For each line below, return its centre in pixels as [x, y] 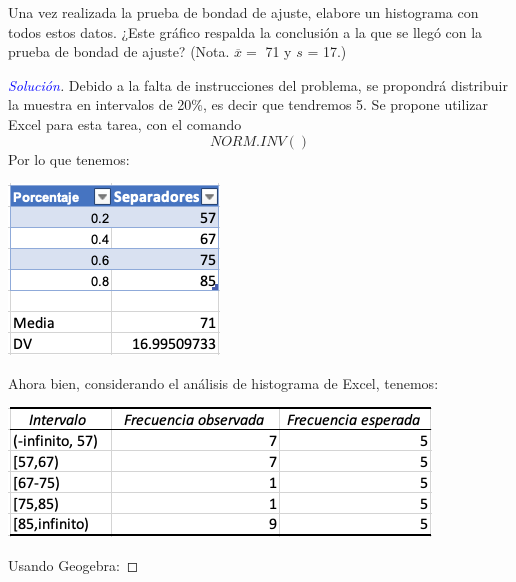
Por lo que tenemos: [69, 158]
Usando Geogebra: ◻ [73, 564]
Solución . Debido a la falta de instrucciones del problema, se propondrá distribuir [258, 84]
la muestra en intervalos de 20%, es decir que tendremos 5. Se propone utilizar [248, 104]
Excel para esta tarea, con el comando [125, 123]
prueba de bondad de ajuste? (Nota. [119, 51]
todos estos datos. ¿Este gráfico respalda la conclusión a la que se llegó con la [245, 31]
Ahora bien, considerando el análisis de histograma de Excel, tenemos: [223, 382]
